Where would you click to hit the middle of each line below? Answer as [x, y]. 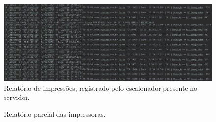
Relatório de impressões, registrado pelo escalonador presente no [101, 87]
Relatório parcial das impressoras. [55, 113]
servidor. [17, 97]
